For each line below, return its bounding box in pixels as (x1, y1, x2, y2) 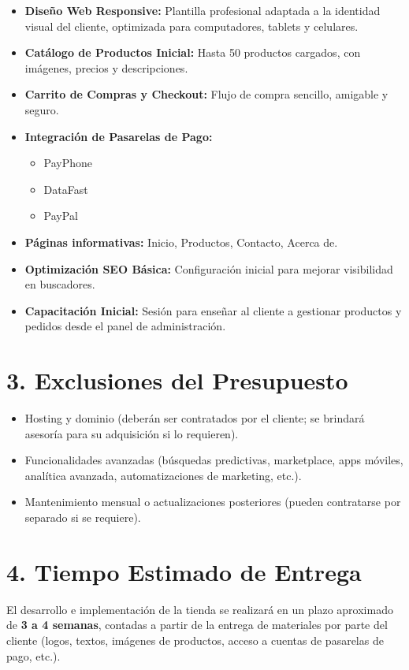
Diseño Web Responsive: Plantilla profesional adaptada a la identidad (24, 2, 381, 18)
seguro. (24, 101, 59, 117)
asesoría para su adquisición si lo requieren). (24, 425, 239, 441)
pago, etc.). (6, 647, 61, 664)
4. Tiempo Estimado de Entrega (6, 555, 362, 587)
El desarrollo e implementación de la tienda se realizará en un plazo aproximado (6, 601, 393, 617)
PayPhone (43, 154, 93, 171)
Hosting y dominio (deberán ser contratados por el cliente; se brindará (24, 410, 365, 426)
